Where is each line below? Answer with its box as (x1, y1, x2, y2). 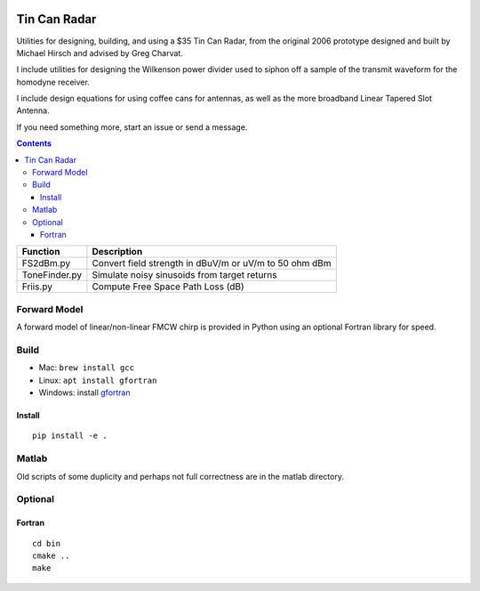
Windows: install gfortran (38, 387, 131, 398)
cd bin (32, 538, 61, 548)
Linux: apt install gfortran (38, 375, 157, 385)
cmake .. (32, 550, 70, 561)
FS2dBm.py (21, 257, 71, 270)
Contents (16, 138, 52, 149)
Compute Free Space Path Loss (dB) (92, 280, 244, 293)
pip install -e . (32, 431, 108, 441)
